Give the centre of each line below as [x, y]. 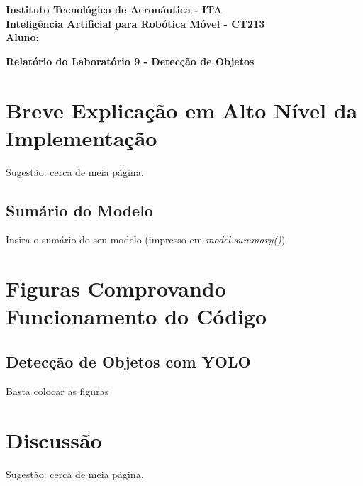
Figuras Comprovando [116, 288]
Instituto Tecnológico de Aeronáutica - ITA [114, 9]
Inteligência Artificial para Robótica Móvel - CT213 [135, 23]
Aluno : [22, 37]
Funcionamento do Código [136, 316]
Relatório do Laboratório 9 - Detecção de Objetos [130, 61]
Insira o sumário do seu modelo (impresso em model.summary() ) [146, 239]
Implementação [82, 137]
